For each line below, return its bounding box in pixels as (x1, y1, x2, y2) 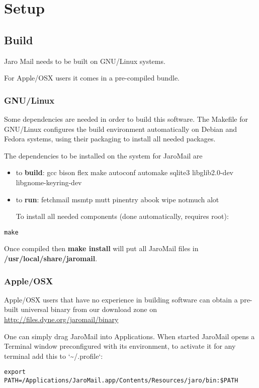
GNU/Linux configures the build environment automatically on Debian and (4, 123, 237, 134)
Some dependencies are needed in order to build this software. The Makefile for (4, 113, 248, 124)
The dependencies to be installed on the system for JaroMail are (4, 150, 203, 161)
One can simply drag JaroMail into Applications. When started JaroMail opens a (4, 331, 255, 341)
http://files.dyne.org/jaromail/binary (4, 314, 119, 324)
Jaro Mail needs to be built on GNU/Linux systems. (4, 55, 165, 66)
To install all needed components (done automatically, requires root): (16, 211, 229, 221)
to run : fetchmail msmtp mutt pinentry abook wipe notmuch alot (16, 194, 219, 204)
